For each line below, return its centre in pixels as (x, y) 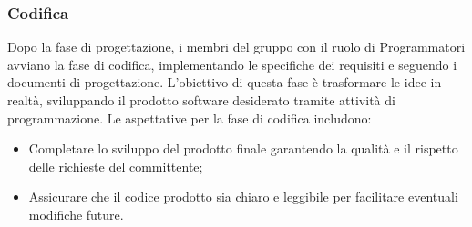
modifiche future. (76, 214)
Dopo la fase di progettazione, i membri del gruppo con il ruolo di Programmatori (236, 47)
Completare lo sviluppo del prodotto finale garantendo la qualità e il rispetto (243, 148)
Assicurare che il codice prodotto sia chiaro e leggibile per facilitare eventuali (243, 197)
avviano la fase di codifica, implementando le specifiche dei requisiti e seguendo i (232, 64)
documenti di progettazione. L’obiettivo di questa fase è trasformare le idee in (225, 82)
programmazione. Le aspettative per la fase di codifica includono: (190, 118)
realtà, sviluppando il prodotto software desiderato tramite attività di (201, 100)
